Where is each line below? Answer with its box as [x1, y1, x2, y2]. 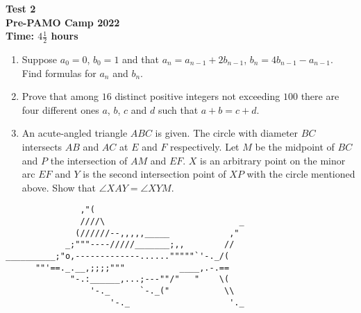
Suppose [22, 52, 58, 67]
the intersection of [50, 153, 128, 167]
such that [158, 102, 199, 117]
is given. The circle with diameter [155, 126, 299, 140]
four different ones [22, 102, 99, 117]
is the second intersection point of [83, 167, 226, 181]
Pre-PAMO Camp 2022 [6, 15, 120, 29]
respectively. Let [170, 139, 240, 153]
